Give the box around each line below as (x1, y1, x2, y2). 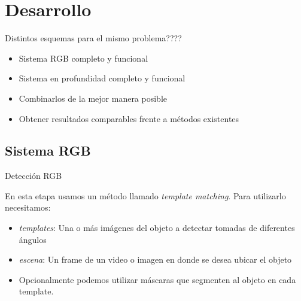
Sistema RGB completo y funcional (19, 51, 148, 64)
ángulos (19, 233, 47, 245)
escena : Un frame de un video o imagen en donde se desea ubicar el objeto (19, 253, 292, 266)
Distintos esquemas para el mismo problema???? (5, 32, 182, 44)
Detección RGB (5, 169, 62, 182)
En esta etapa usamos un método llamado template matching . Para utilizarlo (5, 189, 286, 202)
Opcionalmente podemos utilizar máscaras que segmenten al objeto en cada (19, 273, 296, 285)
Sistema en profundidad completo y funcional (19, 72, 186, 84)
